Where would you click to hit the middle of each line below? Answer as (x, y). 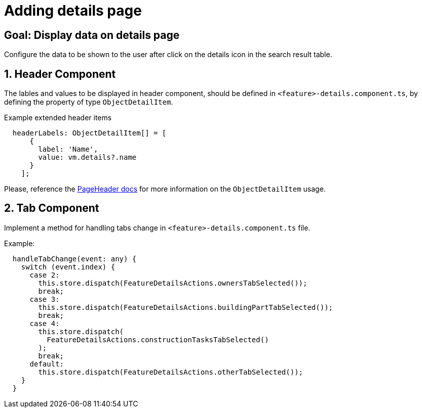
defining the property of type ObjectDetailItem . (89, 102)
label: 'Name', (68, 149)
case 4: (45, 323)
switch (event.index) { (68, 267)
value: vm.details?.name (87, 157)
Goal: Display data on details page (92, 35)
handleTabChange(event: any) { (74, 259)
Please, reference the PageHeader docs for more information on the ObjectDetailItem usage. (165, 189)
